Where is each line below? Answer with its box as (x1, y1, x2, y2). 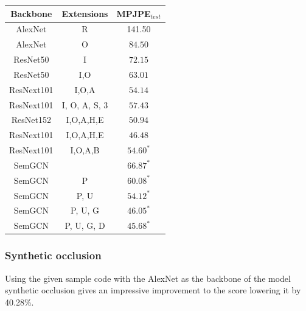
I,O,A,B (70, 144, 100, 156)
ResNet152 (11, 113, 51, 126)
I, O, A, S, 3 (61, 98, 108, 111)
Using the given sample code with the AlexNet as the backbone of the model (5, 271, 291, 284)
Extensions (61, 7, 108, 19)
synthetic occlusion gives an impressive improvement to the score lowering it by (5, 284, 301, 296)
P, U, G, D (64, 219, 105, 232)
